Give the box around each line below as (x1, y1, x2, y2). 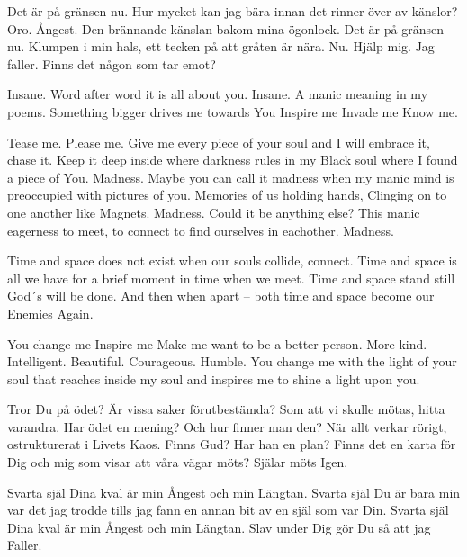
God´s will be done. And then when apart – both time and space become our (7, 286, 435, 305)
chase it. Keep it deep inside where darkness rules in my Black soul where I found (7, 150, 458, 169)
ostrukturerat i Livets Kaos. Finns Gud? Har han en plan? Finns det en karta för (7, 435, 456, 454)
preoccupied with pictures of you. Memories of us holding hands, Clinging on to (7, 185, 447, 204)
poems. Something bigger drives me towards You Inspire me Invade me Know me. (7, 102, 458, 121)
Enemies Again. (7, 303, 94, 322)
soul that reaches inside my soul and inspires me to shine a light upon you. (7, 369, 420, 388)
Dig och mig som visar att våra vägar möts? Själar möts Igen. (7, 453, 348, 472)
